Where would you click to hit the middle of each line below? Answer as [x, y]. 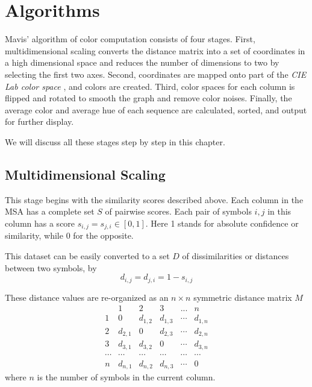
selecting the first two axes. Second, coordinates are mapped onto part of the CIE [156, 74]
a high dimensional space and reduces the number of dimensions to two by [142, 62]
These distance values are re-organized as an [87, 297]
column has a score [40, 223]
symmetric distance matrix [243, 297]
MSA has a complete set [50, 211]
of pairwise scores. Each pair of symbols [178, 211]
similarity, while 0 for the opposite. [69, 235]
